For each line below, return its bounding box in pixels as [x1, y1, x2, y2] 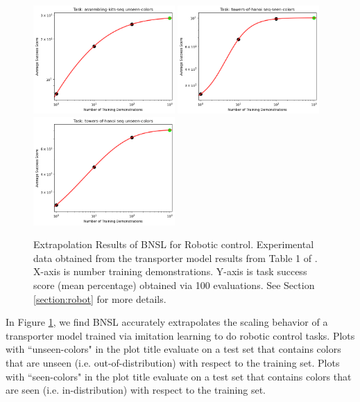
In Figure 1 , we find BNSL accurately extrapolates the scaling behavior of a [6, 315, 328, 329]
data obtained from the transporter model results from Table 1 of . [33, 250, 318, 265]
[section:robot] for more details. [33, 291, 166, 306]
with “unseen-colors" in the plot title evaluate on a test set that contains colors [6, 342, 341, 356]
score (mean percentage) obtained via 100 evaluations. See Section [33, 278, 315, 292]
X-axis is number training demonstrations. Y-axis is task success [33, 264, 307, 279]
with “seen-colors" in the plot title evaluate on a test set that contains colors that [6, 369, 352, 383]
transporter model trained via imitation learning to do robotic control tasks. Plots [6, 328, 355, 342]
